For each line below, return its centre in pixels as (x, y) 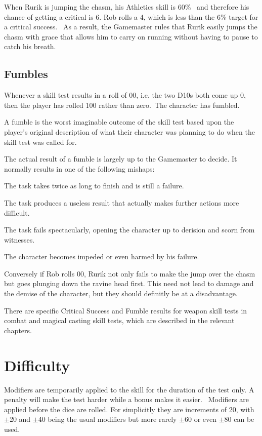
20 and (20, 419)
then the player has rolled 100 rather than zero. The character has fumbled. (122, 105)
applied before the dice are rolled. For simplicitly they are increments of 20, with (129, 409)
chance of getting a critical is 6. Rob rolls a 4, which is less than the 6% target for (131, 16)
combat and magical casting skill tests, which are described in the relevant (119, 320)
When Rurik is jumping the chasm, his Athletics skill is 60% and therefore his (127, 7)
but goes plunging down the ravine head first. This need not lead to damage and (129, 283)
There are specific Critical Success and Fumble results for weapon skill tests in (126, 310)
